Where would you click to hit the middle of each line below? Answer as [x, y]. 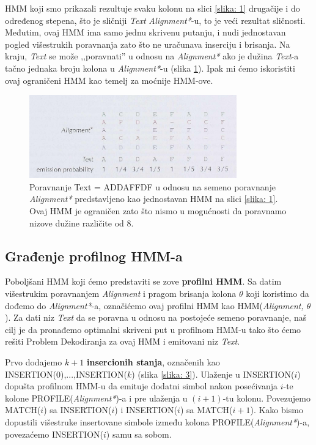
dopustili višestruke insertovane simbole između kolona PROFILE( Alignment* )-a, [157, 421]
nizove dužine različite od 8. [82, 223]
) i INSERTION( [146, 410]
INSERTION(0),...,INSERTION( [66, 374]
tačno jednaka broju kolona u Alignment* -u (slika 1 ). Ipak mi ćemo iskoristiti [150, 68]
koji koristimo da [277, 294]
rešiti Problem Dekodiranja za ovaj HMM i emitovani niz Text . [123, 341]
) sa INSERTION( [78, 410]
